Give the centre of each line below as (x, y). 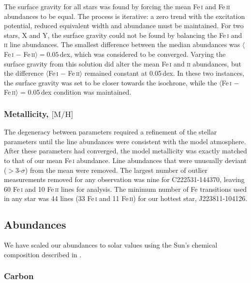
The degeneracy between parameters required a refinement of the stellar (111, 132)
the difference (24, 73)
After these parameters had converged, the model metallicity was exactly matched (125, 151)
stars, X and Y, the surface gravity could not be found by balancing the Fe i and (123, 35)
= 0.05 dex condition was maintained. (76, 92)
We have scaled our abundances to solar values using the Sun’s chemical (111, 245)
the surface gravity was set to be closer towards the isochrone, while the (111, 82)
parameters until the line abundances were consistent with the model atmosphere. (125, 141)
